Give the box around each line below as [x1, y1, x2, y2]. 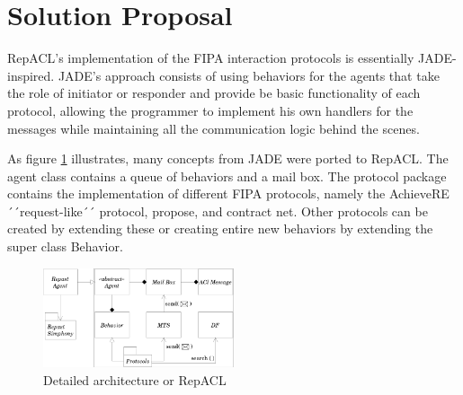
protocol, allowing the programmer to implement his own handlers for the [7, 101, 414, 119]
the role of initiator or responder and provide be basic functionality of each [7, 83, 421, 102]
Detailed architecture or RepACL [43, 370, 227, 389]
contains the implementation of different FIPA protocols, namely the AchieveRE [7, 184, 450, 203]
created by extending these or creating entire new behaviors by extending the [7, 219, 433, 238]
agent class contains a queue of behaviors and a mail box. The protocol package [7, 166, 447, 185]
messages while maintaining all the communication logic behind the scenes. [7, 118, 420, 137]
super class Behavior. [7, 237, 123, 256]
